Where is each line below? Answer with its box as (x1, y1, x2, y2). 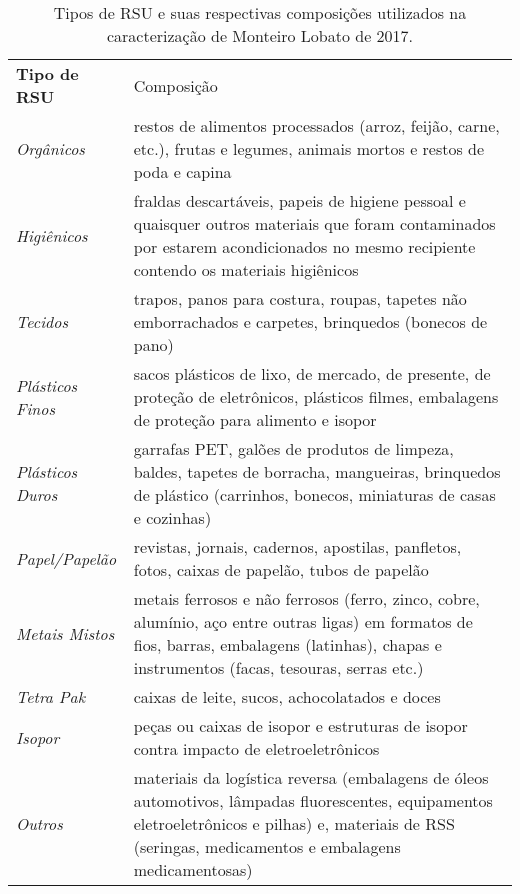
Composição (133, 73, 218, 97)
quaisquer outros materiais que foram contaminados (133, 212, 496, 235)
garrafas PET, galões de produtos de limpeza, (133, 437, 454, 460)
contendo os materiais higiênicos (133, 258, 359, 281)
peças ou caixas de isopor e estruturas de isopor (133, 714, 468, 737)
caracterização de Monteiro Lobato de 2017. (106, 24, 414, 47)
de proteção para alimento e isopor (133, 408, 377, 431)
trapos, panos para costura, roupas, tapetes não (133, 287, 467, 310)
